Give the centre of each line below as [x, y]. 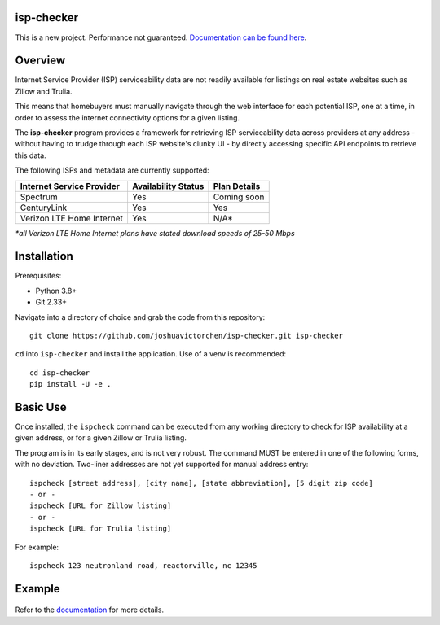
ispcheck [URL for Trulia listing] [101, 529]
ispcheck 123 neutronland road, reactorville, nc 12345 [143, 566]
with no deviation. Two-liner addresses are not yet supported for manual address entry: [162, 465]
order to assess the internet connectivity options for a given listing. [128, 117]
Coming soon [239, 197]
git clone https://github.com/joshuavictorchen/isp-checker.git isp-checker [187, 336]
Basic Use [41, 407]
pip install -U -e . [70, 384]
